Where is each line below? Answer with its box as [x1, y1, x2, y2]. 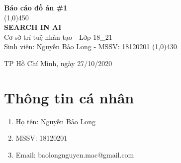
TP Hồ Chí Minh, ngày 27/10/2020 [4, 58, 112, 68]
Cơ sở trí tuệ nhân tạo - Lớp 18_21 [4, 31, 112, 42]
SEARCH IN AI [4, 22, 62, 32]
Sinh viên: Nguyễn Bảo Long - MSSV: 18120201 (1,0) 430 [4, 41, 177, 52]
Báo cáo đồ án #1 [4, 2, 68, 12]
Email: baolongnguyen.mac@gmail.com [15, 149, 134, 160]
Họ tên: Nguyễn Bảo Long [15, 116, 96, 126]
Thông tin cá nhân [4, 87, 134, 107]
